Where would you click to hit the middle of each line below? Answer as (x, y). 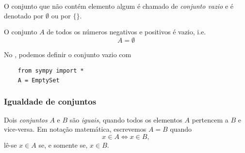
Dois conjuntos (26, 119)
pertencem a (210, 119)
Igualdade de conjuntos (50, 101)
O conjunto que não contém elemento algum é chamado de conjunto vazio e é (119, 6)
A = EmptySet (39, 80)
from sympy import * (51, 71)
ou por (61, 15)
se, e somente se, (63, 145)
